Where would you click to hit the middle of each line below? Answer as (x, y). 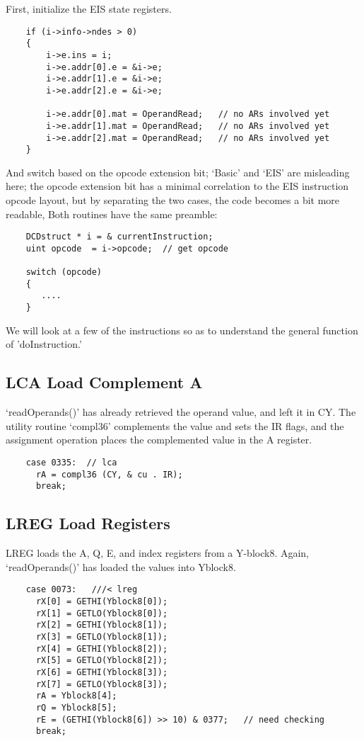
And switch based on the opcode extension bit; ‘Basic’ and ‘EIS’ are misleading (178, 172)
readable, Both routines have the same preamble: (112, 214)
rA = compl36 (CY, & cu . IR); (109, 474)
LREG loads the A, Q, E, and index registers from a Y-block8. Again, (158, 553)
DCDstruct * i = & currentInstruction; (119, 237)
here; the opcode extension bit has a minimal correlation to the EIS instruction (177, 186)
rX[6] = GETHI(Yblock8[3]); (102, 672)
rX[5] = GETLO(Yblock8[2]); (102, 661)
